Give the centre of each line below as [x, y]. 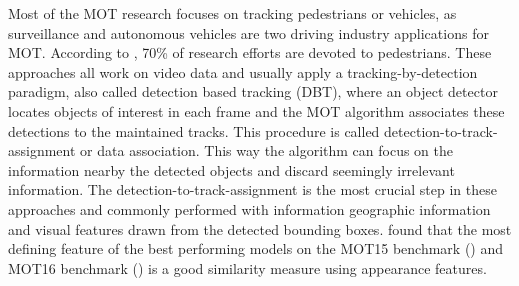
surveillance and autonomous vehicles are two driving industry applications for [248, 32]
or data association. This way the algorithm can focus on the [267, 150]
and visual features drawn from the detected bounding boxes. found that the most [260, 228]
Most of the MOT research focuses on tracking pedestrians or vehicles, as [232, 13]
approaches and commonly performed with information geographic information [249, 208]
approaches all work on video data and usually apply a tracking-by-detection [243, 71]
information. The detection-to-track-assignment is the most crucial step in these [252, 189]
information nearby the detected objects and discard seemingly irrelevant [231, 169]
